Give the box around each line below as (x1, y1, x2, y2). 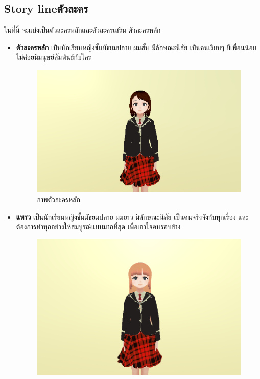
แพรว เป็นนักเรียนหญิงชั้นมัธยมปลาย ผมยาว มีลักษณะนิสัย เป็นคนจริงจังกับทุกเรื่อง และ (16, 211, 249, 222)
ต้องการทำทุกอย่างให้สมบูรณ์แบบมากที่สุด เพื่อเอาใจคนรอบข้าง (16, 221, 181, 232)
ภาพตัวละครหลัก (36, 194, 80, 204)
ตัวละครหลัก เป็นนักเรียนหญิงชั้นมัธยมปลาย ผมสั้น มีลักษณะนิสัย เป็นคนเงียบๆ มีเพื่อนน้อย (16, 41, 256, 52)
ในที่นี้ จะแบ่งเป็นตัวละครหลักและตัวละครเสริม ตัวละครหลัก (4, 25, 161, 35)
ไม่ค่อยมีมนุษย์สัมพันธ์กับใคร (16, 52, 91, 62)
